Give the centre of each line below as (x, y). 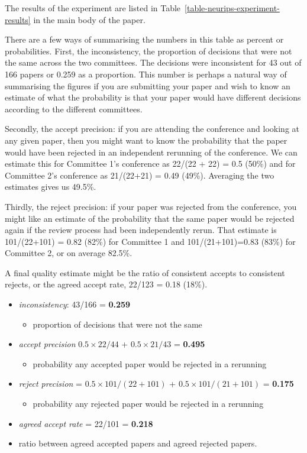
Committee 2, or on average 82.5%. (69, 253)
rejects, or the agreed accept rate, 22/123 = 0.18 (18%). (106, 284)
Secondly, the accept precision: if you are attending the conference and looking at (152, 129)
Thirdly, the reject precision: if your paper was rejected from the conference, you (151, 206)
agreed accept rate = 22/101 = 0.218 (86, 423)
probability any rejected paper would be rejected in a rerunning (148, 404)
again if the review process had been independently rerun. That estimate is (141, 230)
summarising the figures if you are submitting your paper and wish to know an (148, 85)
